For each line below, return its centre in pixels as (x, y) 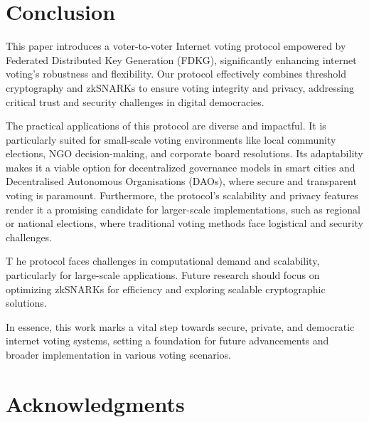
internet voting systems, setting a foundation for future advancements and (167, 341)
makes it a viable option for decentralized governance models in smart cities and (181, 167)
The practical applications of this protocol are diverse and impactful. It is (166, 126)
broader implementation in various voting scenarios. (118, 354)
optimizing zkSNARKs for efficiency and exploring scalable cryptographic (166, 289)
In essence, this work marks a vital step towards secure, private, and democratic (180, 326)
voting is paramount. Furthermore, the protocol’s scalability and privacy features (182, 195)
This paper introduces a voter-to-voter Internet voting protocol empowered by (176, 46)
